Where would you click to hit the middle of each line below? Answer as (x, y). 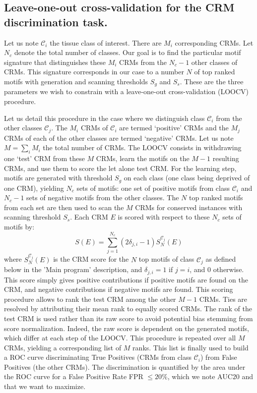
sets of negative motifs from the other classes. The (103, 197)
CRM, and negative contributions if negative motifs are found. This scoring (119, 289)
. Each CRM (89, 217)
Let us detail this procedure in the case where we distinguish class (104, 118)
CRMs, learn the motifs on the (143, 158)
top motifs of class (166, 259)
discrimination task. (56, 22)
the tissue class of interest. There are (106, 42)
